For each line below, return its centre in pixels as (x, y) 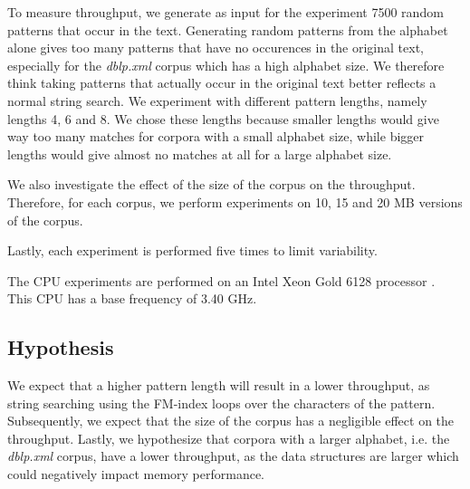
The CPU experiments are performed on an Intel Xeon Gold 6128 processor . (221, 280)
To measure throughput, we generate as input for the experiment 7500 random (225, 12)
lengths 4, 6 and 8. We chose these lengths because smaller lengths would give (223, 118)
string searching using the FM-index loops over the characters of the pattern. (221, 403)
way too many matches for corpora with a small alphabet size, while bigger (216, 136)
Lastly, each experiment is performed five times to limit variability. (192, 250)
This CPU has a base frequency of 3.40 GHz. (132, 298)
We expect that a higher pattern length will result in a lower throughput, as (219, 385)
